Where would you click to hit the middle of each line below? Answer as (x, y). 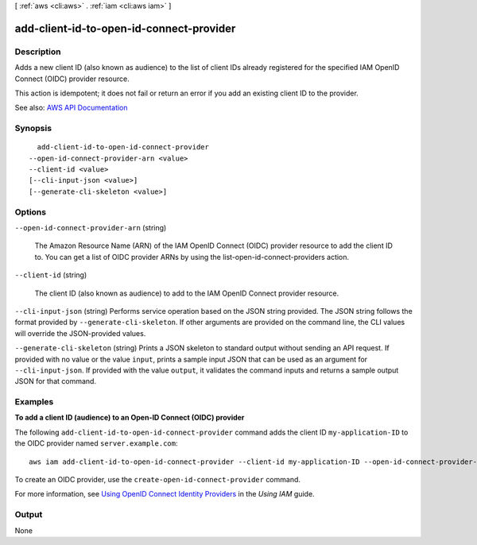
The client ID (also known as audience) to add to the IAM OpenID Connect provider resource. (187, 293)
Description (38, 52)
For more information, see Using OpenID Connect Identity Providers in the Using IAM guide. (165, 494)
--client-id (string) (51, 275)
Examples (34, 402)
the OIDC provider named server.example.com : (96, 443)
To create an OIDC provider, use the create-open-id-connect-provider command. (158, 479)
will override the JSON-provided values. (80, 333)
